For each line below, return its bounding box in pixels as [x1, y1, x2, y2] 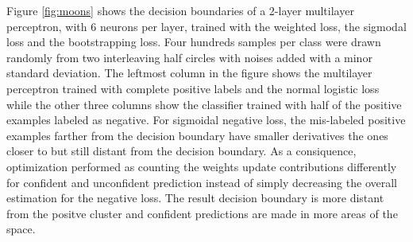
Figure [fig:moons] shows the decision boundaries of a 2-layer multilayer [6, 2, 354, 18]
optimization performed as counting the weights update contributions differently [6, 158, 397, 174]
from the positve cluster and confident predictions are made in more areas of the [6, 205, 398, 221]
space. [6, 221, 36, 237]
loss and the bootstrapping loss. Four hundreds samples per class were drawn [6, 33, 381, 50]
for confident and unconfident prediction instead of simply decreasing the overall [6, 174, 397, 190]
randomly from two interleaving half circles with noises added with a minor [6, 49, 372, 65]
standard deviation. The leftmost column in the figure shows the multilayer [6, 64, 372, 81]
